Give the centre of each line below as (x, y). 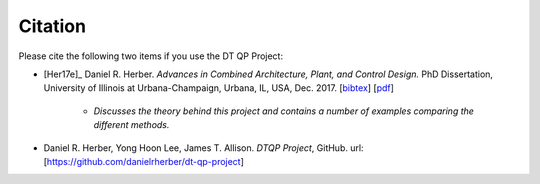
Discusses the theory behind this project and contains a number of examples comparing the (284, 111)
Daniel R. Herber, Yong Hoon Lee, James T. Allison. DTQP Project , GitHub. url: (203, 147)
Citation (52, 26)
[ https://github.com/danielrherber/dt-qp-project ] (144, 161)
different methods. (131, 125)
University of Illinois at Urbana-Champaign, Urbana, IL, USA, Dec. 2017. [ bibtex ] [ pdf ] (219, 88)
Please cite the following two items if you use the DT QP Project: (151, 56)
